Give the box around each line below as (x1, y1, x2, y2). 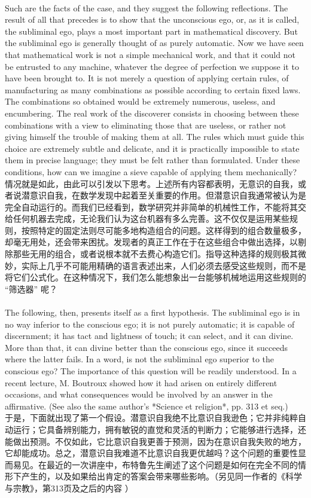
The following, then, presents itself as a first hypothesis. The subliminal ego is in (5, 306, 300, 319)
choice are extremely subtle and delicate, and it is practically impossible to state (5, 142, 300, 154)
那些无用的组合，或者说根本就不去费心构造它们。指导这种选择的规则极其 (13, 248, 298, 260)
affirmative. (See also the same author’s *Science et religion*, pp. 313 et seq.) (5, 399, 288, 412)
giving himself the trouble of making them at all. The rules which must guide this (5, 130, 304, 143)
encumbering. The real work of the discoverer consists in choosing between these (5, 106, 299, 119)
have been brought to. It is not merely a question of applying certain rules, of (5, 72, 289, 84)
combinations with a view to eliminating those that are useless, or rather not (5, 118, 286, 131)
